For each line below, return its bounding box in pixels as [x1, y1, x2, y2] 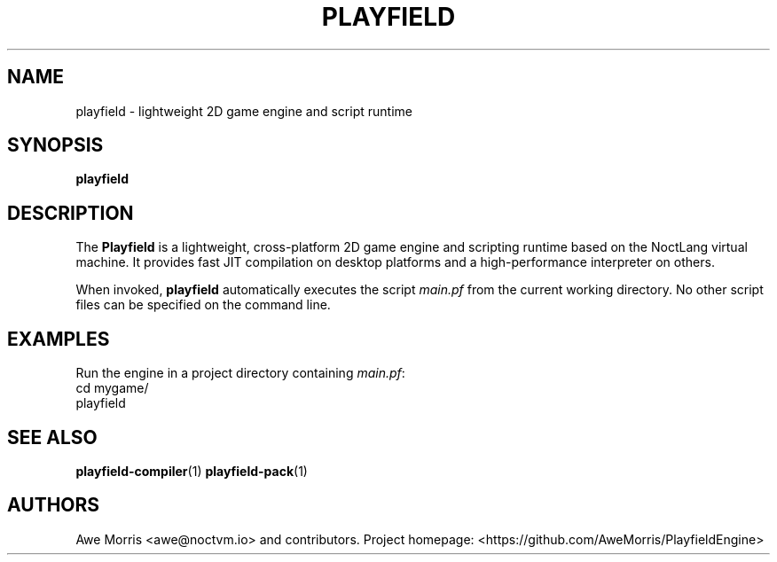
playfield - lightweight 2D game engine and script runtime [75, 103, 412, 119]
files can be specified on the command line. [75, 297, 331, 313]
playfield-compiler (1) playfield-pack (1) [75, 463, 308, 479]
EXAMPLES [7, 327, 110, 350]
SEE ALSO [7, 425, 98, 449]
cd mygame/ [75, 380, 149, 396]
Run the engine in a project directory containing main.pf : [75, 365, 405, 381]
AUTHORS [7, 494, 100, 517]
